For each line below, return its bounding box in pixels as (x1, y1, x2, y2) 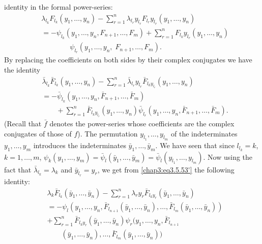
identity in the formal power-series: (4, 2, 113, 12)
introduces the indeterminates (33, 140, 126, 150)
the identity (4, 64, 41, 75)
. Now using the (203, 151, 253, 162)
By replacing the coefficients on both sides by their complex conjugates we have (4, 54, 252, 65)
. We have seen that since (155, 140, 235, 150)
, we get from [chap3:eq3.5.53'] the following (97, 164, 235, 175)
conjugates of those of (4, 128, 72, 138)
